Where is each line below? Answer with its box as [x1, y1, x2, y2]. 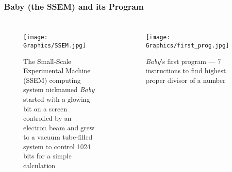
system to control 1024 [23, 141, 91, 151]
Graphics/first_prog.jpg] [146, 42, 229, 49]
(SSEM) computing [23, 75, 81, 85]
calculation [23, 160, 56, 171]
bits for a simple [23, 151, 72, 161]
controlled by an [23, 113, 72, 123]
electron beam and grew [23, 122, 95, 132]
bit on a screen [23, 103, 67, 113]
